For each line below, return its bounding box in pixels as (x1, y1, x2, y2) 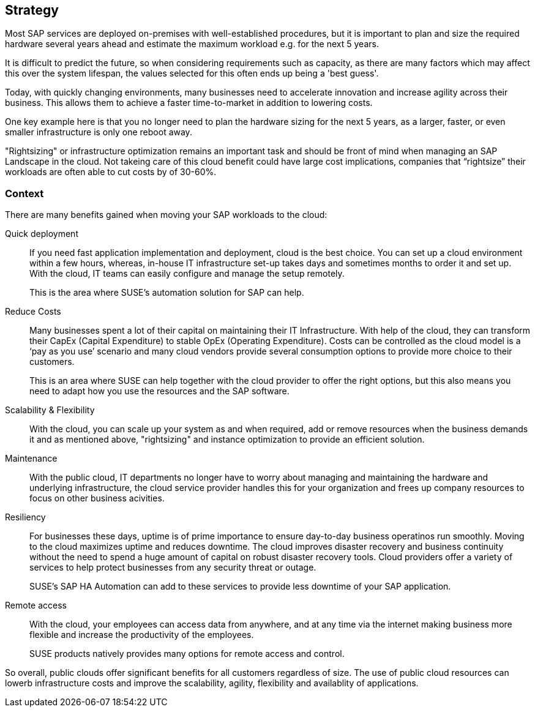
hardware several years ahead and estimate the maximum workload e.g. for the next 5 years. (5, 39, 379, 50)
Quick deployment (5, 228, 78, 239)
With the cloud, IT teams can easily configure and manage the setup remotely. (29, 268, 345, 279)
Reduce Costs (5, 306, 61, 317)
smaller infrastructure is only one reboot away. (5, 127, 192, 138)
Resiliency (5, 512, 46, 523)
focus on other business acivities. (29, 493, 165, 504)
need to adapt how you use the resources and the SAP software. (29, 386, 290, 397)
